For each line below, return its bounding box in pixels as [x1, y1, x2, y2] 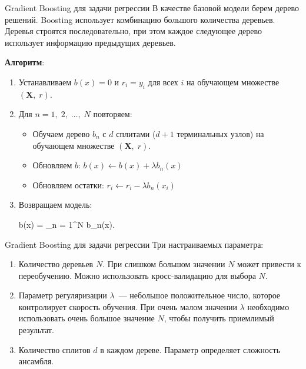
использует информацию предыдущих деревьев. [5, 36, 176, 48]
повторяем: [93, 108, 132, 120]
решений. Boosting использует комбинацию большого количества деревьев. [5, 13, 275, 25]
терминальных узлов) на [177, 127, 264, 139]
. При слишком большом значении [102, 258, 225, 270]
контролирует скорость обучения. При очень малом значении [18, 300, 237, 313]
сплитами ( [116, 127, 156, 139]
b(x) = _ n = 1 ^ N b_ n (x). [18, 218, 115, 230]
